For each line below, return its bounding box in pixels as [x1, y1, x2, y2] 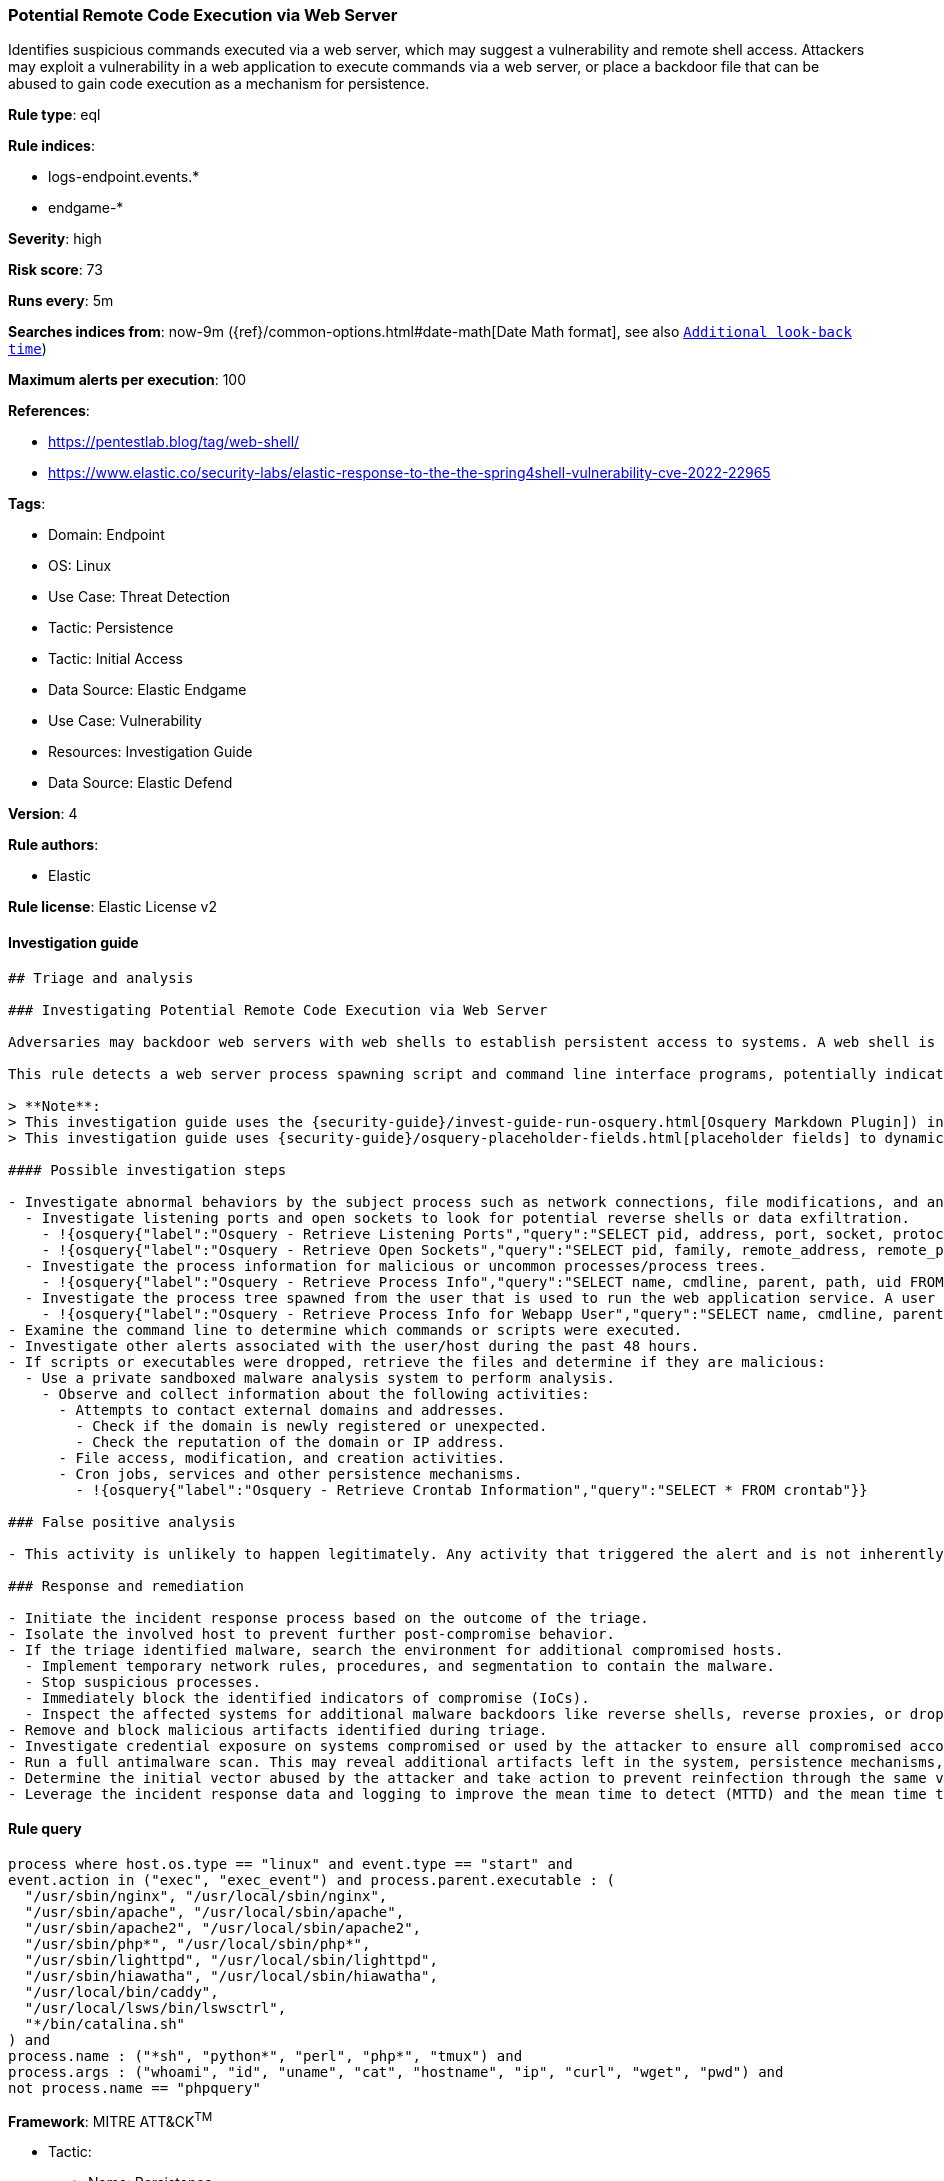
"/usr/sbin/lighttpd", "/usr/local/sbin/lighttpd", [24, 1951, 438, 1968]
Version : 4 [8, 805, 78, 823]
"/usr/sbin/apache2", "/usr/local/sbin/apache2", [24, 1919, 422, 1936]
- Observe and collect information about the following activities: [41, 1385, 590, 1402]
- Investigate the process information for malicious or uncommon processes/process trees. [24, 1257, 767, 1274]
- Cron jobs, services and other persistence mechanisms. [58, 1465, 523, 1482]
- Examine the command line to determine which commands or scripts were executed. [8, 1321, 683, 1338]
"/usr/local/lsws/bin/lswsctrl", [24, 1999, 287, 2016]
